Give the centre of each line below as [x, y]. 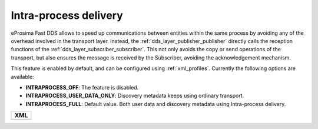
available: [23, 77]
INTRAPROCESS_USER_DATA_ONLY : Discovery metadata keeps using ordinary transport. [135, 96]
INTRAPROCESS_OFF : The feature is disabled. [82, 87]
